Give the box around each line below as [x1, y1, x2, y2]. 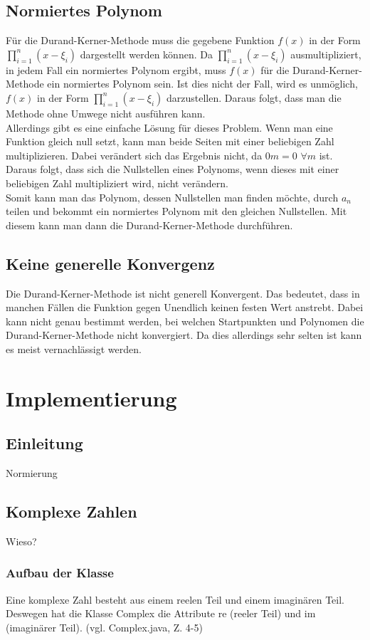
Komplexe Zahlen [6, 500, 137, 523]
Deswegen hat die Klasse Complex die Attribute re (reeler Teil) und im [6, 606, 316, 621]
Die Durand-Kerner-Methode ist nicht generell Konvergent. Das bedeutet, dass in [6, 285, 360, 300]
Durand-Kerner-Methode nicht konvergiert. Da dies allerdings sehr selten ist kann [6, 327, 362, 342]
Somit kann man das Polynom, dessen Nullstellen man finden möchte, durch [6, 189, 339, 204]
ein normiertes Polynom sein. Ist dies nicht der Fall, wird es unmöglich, [47, 76, 358, 91]
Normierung [6, 466, 58, 481]
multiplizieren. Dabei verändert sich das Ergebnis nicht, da [6, 147, 263, 162]
